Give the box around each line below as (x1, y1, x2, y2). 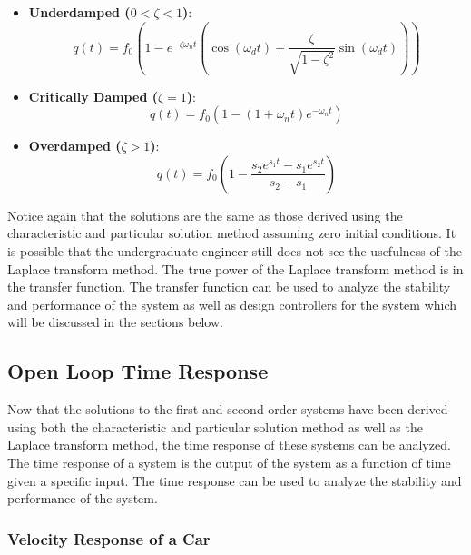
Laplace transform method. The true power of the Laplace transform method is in (7, 259, 464, 278)
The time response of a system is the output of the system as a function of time (7, 453, 451, 472)
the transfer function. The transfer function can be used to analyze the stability (7, 277, 451, 296)
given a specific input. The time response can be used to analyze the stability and (7, 471, 462, 490)
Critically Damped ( (28, 86, 158, 105)
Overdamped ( (28, 136, 122, 155)
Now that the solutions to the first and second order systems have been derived (7, 400, 448, 419)
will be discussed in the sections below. (7, 312, 223, 332)
